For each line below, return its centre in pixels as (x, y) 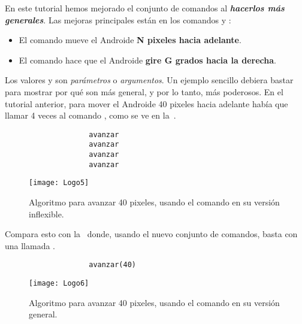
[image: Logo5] (59, 183)
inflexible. (46, 214)
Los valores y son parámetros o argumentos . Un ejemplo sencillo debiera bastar (149, 80)
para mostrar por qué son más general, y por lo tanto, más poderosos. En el (144, 91)
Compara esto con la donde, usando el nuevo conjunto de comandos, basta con (151, 234)
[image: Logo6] (59, 284)
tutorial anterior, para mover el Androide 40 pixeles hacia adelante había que (147, 103)
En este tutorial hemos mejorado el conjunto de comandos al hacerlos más (145, 8)
